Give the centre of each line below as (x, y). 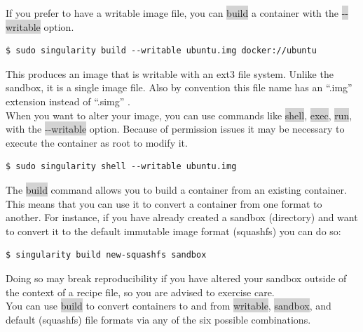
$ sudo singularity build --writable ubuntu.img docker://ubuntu (161, 51)
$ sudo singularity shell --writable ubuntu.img (121, 167)
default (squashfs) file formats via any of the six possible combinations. (158, 319)
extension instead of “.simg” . (68, 101)
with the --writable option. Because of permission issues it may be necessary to (175, 129)
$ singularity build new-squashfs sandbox (106, 255)
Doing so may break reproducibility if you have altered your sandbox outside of (176, 278)
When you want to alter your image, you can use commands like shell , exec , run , (179, 115)
